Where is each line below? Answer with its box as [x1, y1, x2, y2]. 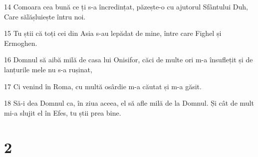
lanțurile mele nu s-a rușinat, [4, 64, 92, 74]
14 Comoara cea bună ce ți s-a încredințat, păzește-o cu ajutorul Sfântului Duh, [4, 1, 248, 11]
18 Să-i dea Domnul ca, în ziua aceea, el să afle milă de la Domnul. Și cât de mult [4, 98, 254, 108]
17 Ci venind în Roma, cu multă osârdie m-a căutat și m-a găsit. [4, 81, 202, 91]
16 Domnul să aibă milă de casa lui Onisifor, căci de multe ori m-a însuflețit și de [4, 54, 253, 65]
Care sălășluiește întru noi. [4, 11, 86, 21]
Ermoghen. [4, 37, 37, 48]
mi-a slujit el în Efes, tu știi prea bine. [4, 107, 121, 118]
